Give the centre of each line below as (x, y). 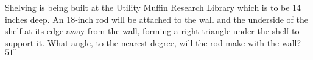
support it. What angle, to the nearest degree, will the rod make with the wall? (153, 42)
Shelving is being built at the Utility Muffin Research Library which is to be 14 (153, 7)
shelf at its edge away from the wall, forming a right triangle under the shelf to (152, 31)
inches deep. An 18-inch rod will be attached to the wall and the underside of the (157, 19)
